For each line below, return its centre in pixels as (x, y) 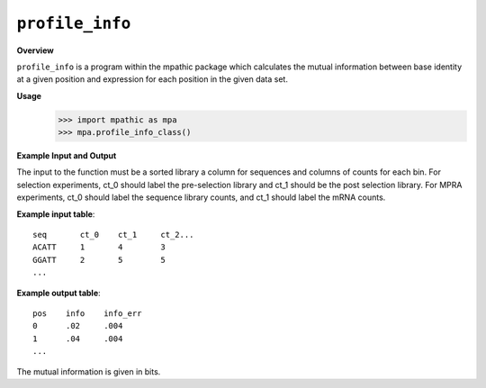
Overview (35, 50)
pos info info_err (87, 313)
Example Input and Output (67, 156)
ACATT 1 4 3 (99, 247)
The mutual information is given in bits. (89, 371)
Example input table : (56, 214)
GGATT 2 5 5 (99, 260)
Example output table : (58, 293)
